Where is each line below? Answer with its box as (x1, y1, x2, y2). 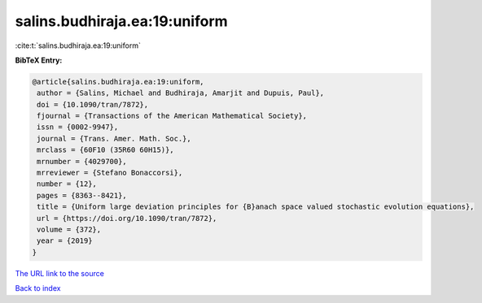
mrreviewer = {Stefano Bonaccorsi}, (37, 168, 183, 178)
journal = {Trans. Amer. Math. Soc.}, (37, 134, 191, 143)
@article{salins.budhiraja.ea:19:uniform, (32, 77, 204, 86)
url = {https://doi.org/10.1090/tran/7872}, (37, 214, 217, 223)
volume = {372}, (37, 225, 102, 234)
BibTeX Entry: (15, 55, 63, 65)
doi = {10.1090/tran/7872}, (37, 100, 149, 109)
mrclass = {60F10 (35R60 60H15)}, (37, 145, 174, 154)
